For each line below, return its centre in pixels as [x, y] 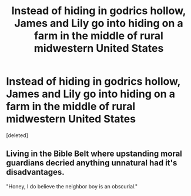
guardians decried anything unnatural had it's [92, 163]
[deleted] [17, 135]
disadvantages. [35, 172]
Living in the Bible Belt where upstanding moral [94, 154]
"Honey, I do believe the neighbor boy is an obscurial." [72, 186]
